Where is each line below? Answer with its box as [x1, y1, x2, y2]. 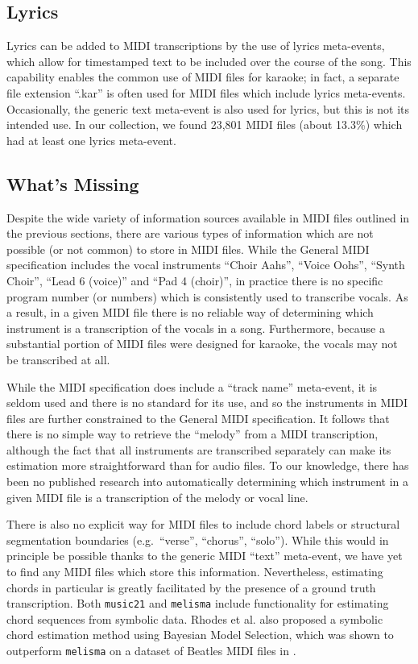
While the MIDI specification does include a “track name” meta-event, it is [6, 378, 378, 395]
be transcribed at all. [6, 351, 110, 367]
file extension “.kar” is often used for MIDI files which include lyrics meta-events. [6, 84, 406, 101]
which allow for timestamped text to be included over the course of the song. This [6, 52, 412, 69]
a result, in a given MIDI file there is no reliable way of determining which [6, 304, 374, 321]
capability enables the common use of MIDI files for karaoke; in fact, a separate [6, 68, 399, 85]
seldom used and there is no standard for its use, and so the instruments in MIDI [6, 394, 408, 411]
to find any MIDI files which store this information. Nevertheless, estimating [6, 563, 383, 580]
